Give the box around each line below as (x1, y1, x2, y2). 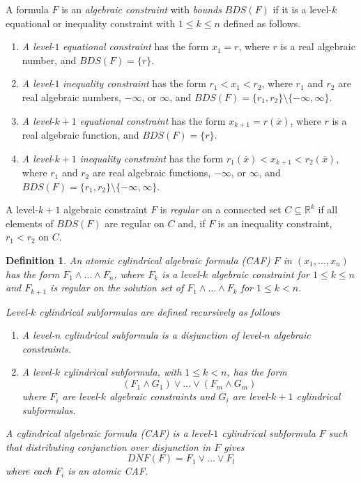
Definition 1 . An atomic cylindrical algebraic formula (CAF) (6, 253, 270, 268)
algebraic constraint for (211, 266, 309, 281)
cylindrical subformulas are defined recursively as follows (39, 304, 280, 319)
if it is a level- (272, 2, 332, 16)
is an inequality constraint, (217, 215, 332, 230)
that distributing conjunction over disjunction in (6, 439, 211, 454)
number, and (22, 52, 77, 67)
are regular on (105, 215, 164, 230)
